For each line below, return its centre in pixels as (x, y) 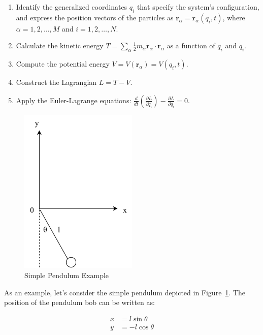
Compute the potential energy (63, 64)
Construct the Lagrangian (56, 82)
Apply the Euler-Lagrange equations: (74, 100)
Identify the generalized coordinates (72, 7)
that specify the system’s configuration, (198, 7)
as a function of (191, 45)
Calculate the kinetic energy (60, 45)
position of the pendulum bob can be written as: (79, 302)
